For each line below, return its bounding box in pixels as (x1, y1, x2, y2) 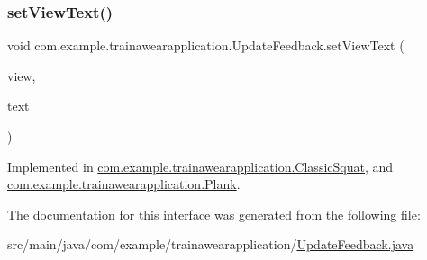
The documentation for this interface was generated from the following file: (7, 204, 421, 223)
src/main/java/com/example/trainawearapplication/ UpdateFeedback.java (7, 235, 414, 254)
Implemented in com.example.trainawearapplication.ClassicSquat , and (7, 157, 394, 175)
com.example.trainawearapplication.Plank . (7, 175, 241, 193)
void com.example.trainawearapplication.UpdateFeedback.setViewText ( (7, 36, 404, 55)
